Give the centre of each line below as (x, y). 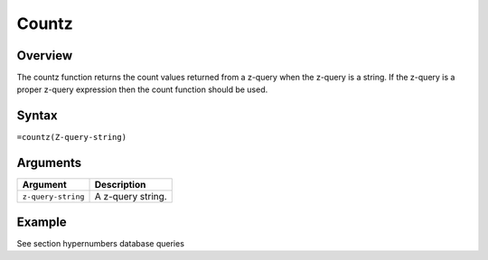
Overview (45, 56)
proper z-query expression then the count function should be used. (142, 89)
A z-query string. (131, 197)
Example (42, 222)
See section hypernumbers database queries (101, 243)
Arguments (49, 163)
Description (120, 185)
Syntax (37, 116)
